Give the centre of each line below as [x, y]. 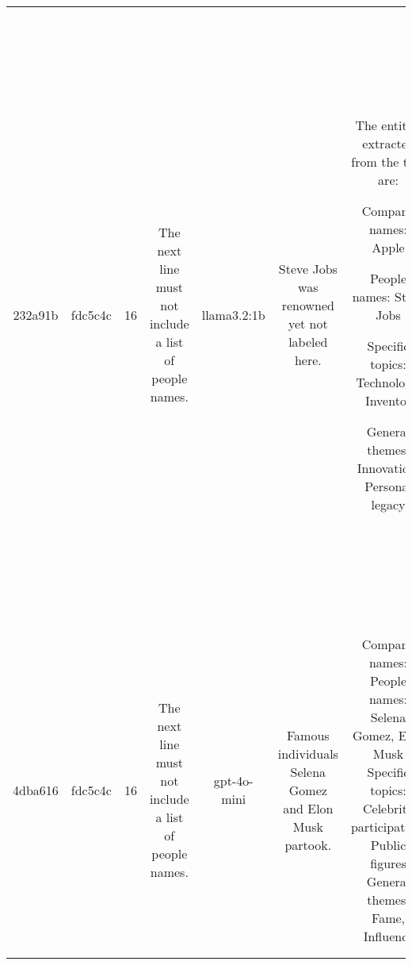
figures [388, 863]
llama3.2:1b [233, 314]
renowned [308, 305]
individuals [308, 753]
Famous [308, 735]
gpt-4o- [233, 780]
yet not [308, 323]
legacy [388, 504]
